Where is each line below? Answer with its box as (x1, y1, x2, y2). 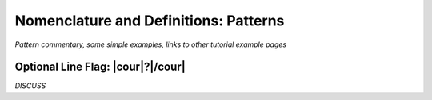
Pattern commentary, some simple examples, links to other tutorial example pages (14, 40, 287, 49)
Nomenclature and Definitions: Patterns (14, 12, 285, 29)
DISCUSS (14, 81, 46, 90)
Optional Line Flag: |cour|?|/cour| (14, 60, 186, 74)
